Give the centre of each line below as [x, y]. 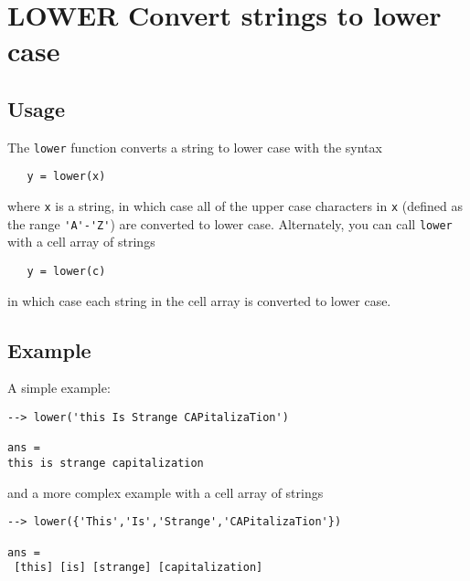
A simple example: [59, 388]
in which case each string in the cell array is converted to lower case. [199, 300]
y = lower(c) [66, 271]
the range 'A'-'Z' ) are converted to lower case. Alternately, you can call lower [230, 223]
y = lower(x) [66, 177]
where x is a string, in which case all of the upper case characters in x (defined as [235, 206]
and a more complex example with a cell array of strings [166, 492]
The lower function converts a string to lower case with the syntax [195, 147]
